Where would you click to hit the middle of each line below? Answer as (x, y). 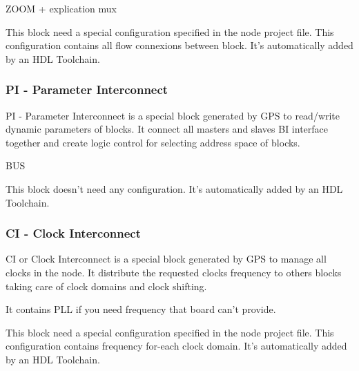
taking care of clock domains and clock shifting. (106, 286)
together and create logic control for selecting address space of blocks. (153, 142)
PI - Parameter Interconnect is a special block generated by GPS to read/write (173, 115)
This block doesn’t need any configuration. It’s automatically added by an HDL (174, 188)
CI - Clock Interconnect (74, 233)
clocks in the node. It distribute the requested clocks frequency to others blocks (174, 272)
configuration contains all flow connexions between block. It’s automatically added (179, 45)
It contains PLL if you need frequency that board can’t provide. (141, 309)
